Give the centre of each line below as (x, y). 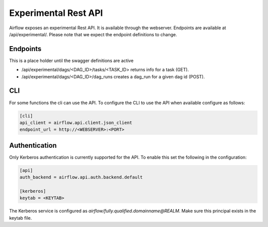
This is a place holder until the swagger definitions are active (71, 60)
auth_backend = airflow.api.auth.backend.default (81, 177)
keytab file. (21, 218)
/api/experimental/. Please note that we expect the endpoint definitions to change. (93, 34)
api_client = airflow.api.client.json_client (76, 122)
